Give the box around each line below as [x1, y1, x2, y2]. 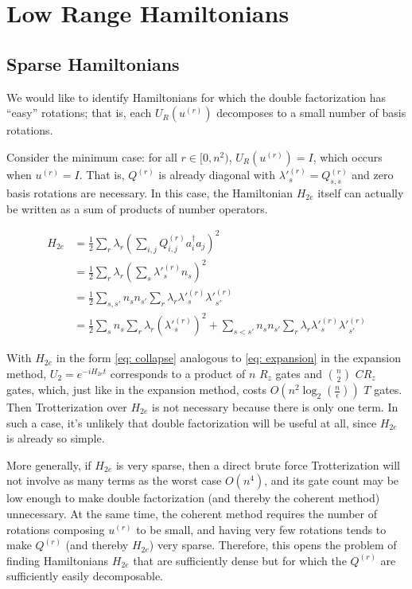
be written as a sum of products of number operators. [6, 200, 268, 216]
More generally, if [6, 456, 91, 473]
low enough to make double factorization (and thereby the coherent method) [6, 490, 380, 506]
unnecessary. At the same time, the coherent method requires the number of [6, 505, 377, 521]
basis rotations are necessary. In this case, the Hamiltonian [6, 185, 293, 201]
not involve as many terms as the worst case [6, 472, 222, 489]
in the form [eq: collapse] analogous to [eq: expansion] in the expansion [56, 349, 402, 366]
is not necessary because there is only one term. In [152, 399, 398, 415]
